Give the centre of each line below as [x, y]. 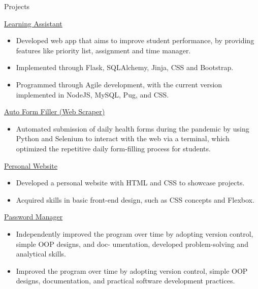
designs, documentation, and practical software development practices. [125, 281]
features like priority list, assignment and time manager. [103, 50]
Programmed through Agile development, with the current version [119, 84]
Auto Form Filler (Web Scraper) [55, 111]
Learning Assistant [33, 23]
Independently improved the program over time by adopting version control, [135, 233]
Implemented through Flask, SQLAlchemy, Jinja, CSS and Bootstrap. [125, 67]
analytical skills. [41, 254]
